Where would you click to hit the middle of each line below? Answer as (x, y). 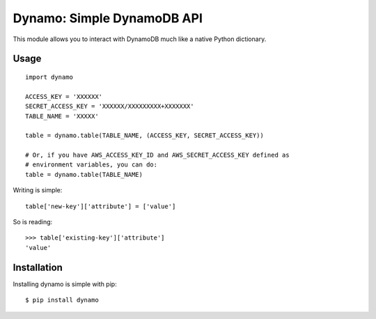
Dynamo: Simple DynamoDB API (108, 18)
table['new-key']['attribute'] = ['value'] (101, 206)
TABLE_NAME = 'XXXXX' (62, 116)
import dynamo (49, 77)
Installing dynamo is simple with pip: (65, 284)
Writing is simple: (38, 190)
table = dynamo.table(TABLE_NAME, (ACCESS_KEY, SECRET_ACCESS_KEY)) (144, 135)
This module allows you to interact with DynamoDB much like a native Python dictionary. (140, 39)
